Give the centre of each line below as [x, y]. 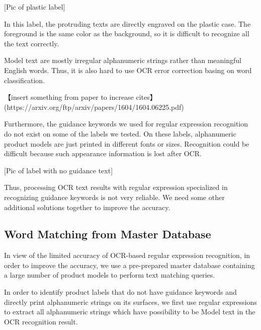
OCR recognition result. [41, 321]
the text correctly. [32, 43]
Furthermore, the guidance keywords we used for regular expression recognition [126, 124]
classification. [25, 80]
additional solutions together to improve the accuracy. [87, 207]
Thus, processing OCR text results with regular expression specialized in [116, 187]
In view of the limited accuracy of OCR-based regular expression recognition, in [127, 255]
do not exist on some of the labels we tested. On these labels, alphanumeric [120, 133]
